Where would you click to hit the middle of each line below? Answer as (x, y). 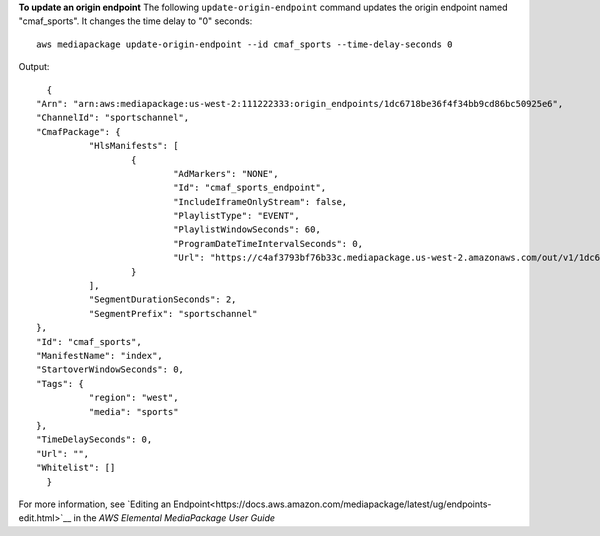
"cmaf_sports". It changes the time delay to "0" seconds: (135, 21)
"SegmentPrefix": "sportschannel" (173, 313)
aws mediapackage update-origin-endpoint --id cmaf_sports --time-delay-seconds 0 (244, 44)
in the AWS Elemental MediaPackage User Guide (174, 518)
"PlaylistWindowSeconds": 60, (247, 229)
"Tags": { (60, 383)
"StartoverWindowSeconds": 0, (110, 369)
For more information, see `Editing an (95, 504)
